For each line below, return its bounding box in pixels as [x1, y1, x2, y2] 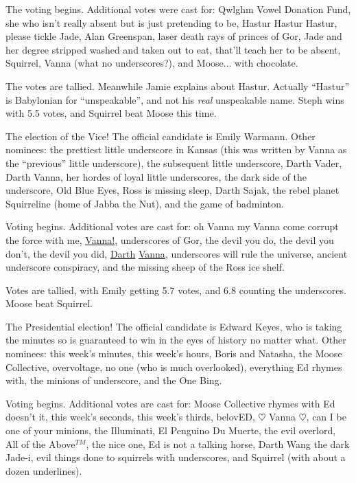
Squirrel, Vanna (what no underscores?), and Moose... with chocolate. [5, 56, 298, 70]
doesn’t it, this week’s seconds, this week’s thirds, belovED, [5, 409, 255, 424]
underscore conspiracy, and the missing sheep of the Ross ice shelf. [5, 260, 285, 274]
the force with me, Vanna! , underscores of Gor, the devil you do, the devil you [5, 232, 334, 247]
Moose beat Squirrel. [5, 296, 93, 311]
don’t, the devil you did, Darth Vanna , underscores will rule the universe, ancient [5, 246, 348, 260]
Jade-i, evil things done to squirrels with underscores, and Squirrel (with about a [5, 450, 346, 464]
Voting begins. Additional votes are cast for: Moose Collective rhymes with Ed [5, 396, 335, 410]
